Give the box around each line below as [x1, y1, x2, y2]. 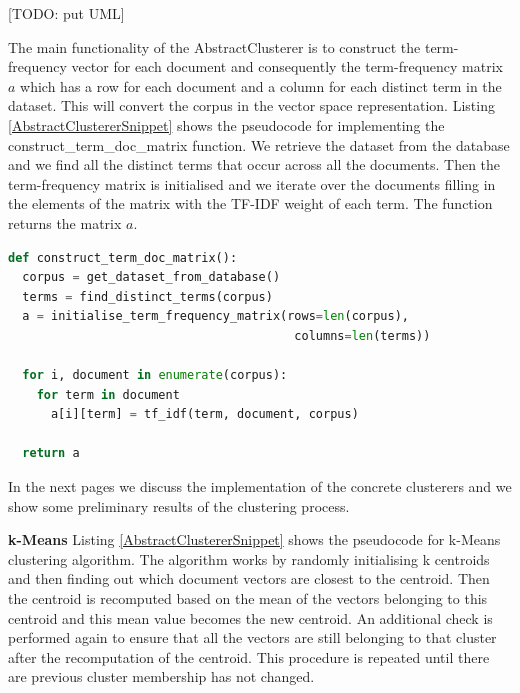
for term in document [36, 387, 180, 402]
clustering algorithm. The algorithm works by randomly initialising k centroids [8, 548, 490, 569]
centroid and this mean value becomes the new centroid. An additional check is [8, 607, 493, 628]
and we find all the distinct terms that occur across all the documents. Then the [8, 154, 501, 175]
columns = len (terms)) [294, 328, 431, 343]
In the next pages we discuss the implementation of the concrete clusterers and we [8, 476, 512, 497]
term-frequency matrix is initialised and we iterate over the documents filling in [8, 173, 496, 194]
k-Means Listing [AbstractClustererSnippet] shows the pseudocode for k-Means [8, 529, 501, 550]
